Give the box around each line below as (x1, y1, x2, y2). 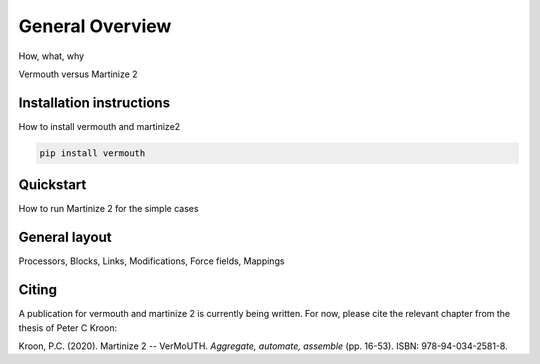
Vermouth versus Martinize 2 (18, 68, 139, 80)
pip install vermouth (39, 147, 146, 159)
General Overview (18, 15, 172, 37)
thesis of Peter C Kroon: (18, 321, 118, 334)
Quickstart (18, 176, 87, 194)
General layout (18, 229, 112, 246)
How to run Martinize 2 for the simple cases (18, 203, 199, 215)
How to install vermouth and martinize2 (18, 120, 181, 132)
